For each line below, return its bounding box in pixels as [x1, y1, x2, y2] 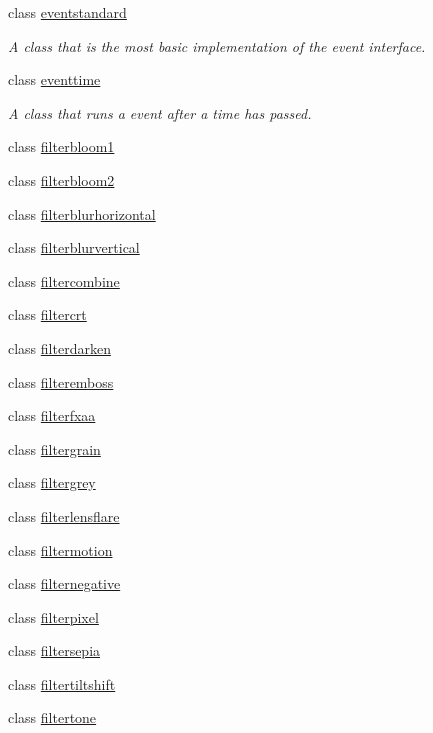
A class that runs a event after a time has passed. [8, 102, 312, 123]
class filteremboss [8, 371, 114, 392]
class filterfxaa [8, 405, 96, 426]
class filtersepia [8, 640, 101, 661]
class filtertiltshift [8, 673, 116, 694]
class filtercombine [8, 270, 120, 291]
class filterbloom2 [8, 169, 115, 190]
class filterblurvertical [8, 237, 140, 258]
